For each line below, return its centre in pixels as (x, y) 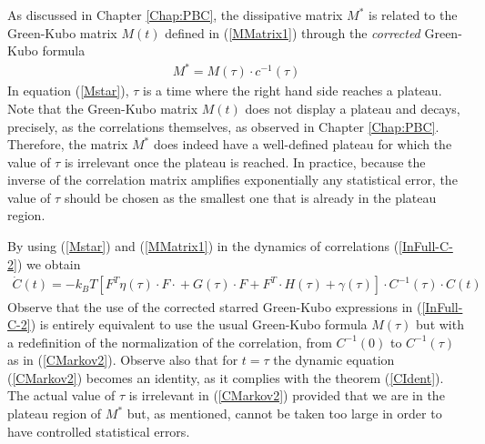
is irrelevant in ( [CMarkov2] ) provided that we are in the (287, 395)
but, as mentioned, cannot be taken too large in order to (284, 414)
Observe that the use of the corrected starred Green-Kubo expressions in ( (215, 306)
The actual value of (61, 395)
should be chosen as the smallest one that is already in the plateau (250, 197)
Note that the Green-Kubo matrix (103, 108)
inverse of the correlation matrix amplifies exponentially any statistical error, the (232, 180)
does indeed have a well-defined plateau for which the (303, 144)
